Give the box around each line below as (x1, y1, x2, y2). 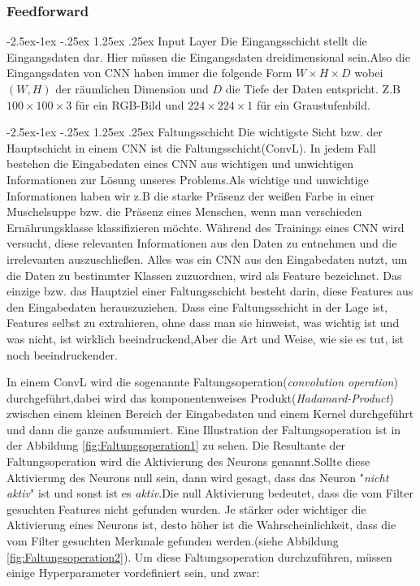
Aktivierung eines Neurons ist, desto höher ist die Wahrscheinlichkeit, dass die (6, 516, 396, 533)
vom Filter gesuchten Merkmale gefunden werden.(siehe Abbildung (6, 532, 339, 549)
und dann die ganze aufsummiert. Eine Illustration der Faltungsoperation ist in (6, 420, 401, 437)
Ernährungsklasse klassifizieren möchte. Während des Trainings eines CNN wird (6, 218, 405, 235)
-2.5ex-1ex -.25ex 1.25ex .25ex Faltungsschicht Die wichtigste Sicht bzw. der (6, 123, 383, 140)
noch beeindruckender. (6, 346, 118, 363)
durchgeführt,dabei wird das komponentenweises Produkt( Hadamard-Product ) (6, 389, 394, 406)
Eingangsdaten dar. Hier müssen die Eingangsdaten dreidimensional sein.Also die (6, 48, 410, 65)
